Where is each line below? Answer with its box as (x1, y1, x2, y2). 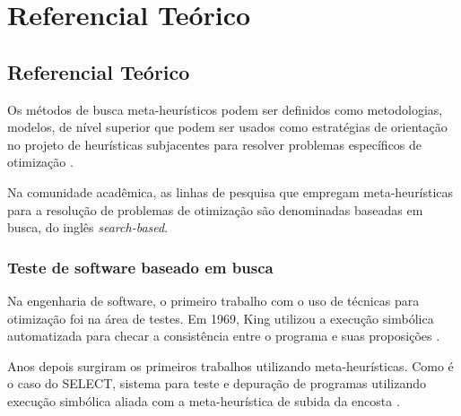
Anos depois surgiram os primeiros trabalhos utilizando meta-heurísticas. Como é (7, 356, 454, 375)
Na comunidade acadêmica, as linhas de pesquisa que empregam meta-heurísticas (7, 182, 454, 201)
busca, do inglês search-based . (7, 218, 169, 237)
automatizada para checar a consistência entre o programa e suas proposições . (7, 326, 440, 345)
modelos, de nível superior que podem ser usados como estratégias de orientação (7, 117, 448, 136)
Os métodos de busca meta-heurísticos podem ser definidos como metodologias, (7, 100, 443, 118)
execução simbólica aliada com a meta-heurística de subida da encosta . (7, 391, 400, 410)
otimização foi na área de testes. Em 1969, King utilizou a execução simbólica (7, 308, 434, 327)
